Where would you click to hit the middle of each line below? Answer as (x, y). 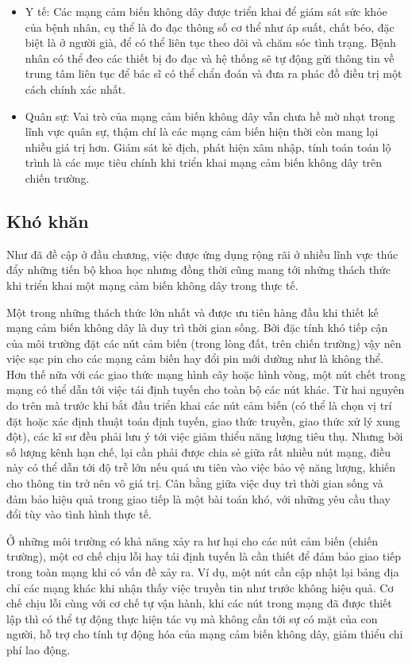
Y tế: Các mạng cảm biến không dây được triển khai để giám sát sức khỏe (206, 11)
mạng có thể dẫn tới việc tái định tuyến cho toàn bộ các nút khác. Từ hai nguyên (206, 389)
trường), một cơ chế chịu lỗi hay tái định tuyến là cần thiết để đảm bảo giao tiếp (204, 556)
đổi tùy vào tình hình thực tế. (79, 514)
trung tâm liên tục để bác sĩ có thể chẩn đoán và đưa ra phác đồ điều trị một (214, 73)
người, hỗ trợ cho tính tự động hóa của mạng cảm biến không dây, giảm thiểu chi (205, 634)
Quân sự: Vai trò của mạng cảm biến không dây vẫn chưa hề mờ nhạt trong (210, 116)
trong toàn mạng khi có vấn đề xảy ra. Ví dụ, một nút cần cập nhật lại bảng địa (203, 572)
